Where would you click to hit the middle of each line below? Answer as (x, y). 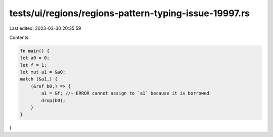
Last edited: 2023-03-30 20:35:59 (45, 28)
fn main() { (35, 51)
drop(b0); (53, 100)
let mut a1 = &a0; (43, 72)
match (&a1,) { (39, 79)
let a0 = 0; (35, 58)
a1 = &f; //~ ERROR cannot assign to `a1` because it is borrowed (125, 93)
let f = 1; (33, 65)
